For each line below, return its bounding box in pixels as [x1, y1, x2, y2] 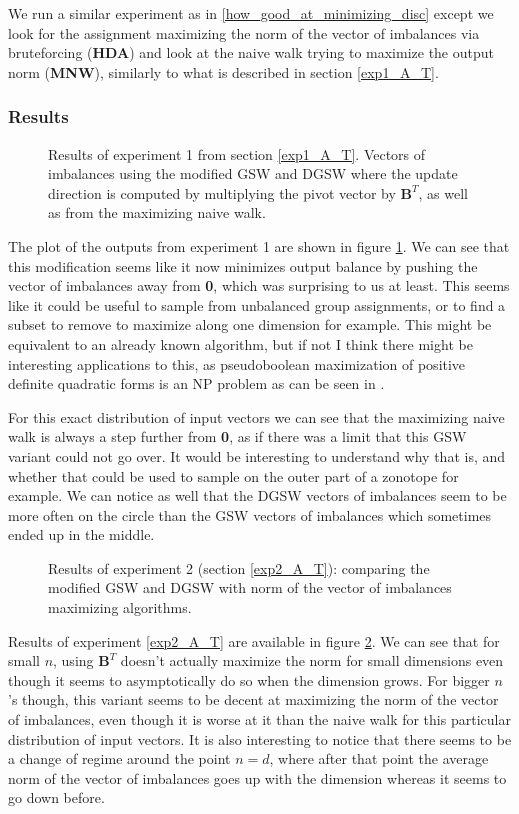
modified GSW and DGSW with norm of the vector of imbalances [48, 577, 452, 598]
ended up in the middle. [8, 524, 155, 545]
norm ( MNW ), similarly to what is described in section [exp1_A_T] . [8, 61, 439, 82]
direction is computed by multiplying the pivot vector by [48, 182, 396, 203]
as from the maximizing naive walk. [48, 202, 266, 223]
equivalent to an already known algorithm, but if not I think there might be [8, 333, 473, 354]
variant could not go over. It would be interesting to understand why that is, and [8, 445, 506, 466]
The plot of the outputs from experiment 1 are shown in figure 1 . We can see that [8, 235, 510, 256]
